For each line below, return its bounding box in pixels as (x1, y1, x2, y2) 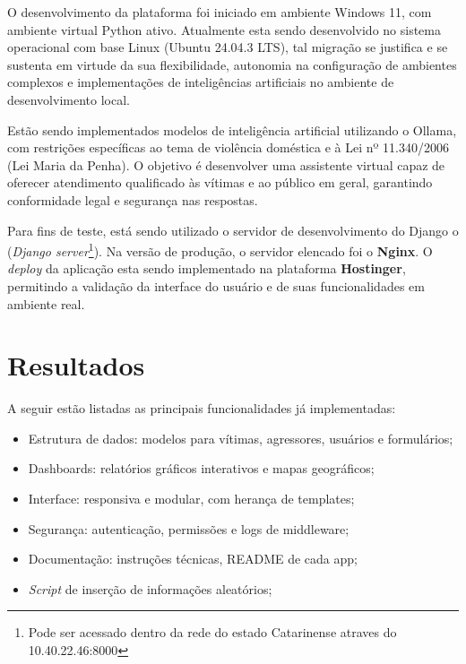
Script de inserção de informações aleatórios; (28, 579, 272, 598)
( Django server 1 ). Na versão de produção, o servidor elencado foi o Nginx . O (7, 239, 433, 260)
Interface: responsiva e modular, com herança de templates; (28, 489, 355, 508)
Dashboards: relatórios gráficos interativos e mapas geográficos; (28, 459, 375, 478)
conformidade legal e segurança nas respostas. (7, 190, 258, 209)
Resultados (7, 347, 145, 384)
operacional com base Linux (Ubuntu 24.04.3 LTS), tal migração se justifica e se (7, 38, 448, 56)
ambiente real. (7, 294, 85, 313)
